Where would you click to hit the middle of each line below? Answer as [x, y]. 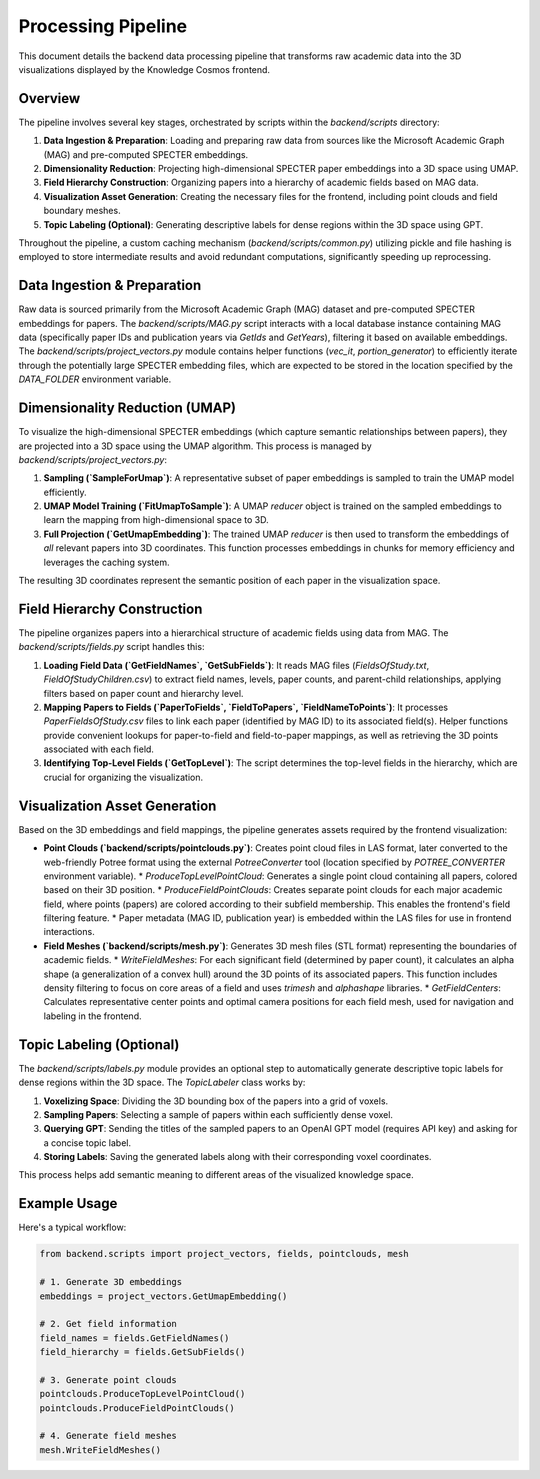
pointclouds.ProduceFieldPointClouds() [137, 1408]
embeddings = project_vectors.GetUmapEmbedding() [163, 1296]
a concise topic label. [87, 1142]
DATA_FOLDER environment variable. [95, 379]
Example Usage [68, 1203]
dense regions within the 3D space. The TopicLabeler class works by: [162, 1082]
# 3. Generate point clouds [108, 1379]
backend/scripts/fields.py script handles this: [111, 647]
